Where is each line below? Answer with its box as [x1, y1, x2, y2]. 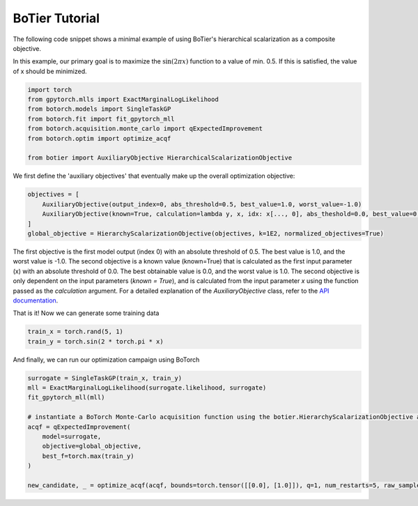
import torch [27, 86, 72, 93]
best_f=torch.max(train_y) [42, 452, 135, 460]
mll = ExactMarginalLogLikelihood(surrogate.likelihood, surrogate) [27, 384, 267, 392]
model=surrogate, [42, 432, 102, 440]
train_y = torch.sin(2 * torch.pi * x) [27, 337, 164, 345]
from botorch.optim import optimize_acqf [27, 135, 171, 142]
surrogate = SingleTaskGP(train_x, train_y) [27, 374, 183, 382]
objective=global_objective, [42, 443, 142, 450]
